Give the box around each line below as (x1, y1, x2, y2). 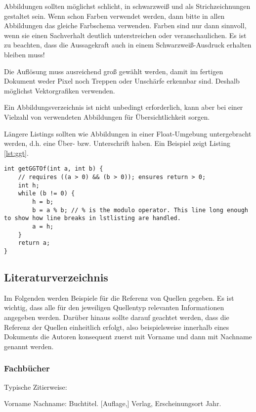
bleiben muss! (4, 49, 45, 59)
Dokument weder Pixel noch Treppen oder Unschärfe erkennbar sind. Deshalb (4, 76, 240, 86)
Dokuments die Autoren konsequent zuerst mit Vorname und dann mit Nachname (4, 331, 252, 342)
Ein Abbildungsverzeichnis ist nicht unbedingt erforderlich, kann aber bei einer (4, 102, 243, 112)
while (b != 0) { (18, 190, 75, 197)
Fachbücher (4, 362, 50, 374)
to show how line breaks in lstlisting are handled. (4, 215, 181, 222)
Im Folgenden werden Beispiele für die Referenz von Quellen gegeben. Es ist (4, 292, 234, 303)
